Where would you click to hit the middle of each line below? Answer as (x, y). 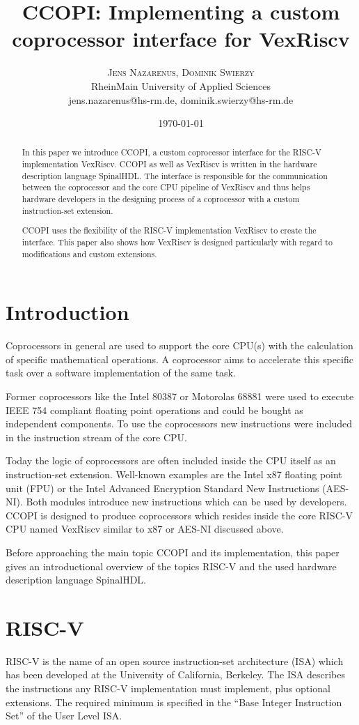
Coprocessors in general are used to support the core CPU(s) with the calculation (179, 345)
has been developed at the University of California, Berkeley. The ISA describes (175, 674)
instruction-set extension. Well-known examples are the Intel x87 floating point (174, 474)
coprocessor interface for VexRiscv (181, 39)
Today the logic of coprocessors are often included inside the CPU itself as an (171, 460)
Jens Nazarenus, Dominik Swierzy (181, 72)
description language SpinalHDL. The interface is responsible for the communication (175, 175)
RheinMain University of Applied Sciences (181, 85)
